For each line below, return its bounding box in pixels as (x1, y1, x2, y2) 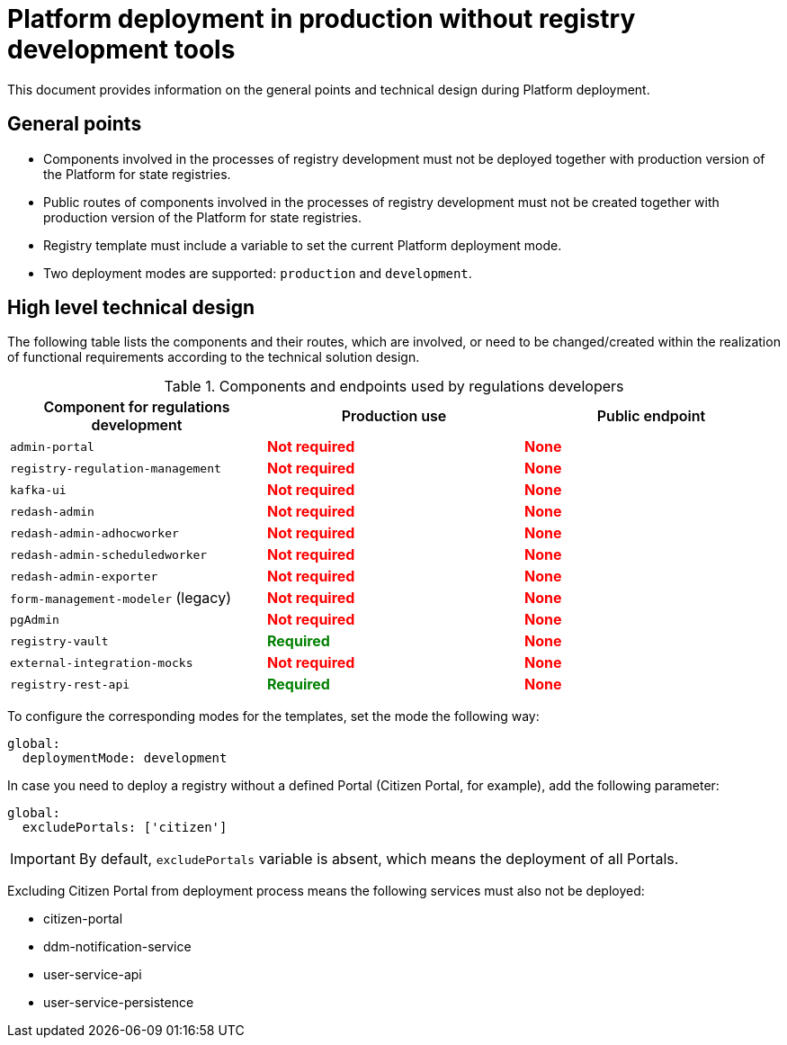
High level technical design (7, 296, 255, 320)
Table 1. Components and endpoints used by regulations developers (164, 377, 624, 396)
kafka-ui (10, 482, 67, 497)
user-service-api (43, 967, 142, 983)
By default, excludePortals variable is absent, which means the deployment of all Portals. (78, 850, 679, 869)
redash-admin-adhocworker (10, 526, 179, 540)
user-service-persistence (43, 995, 194, 1011)
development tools (7, 34, 236, 65)
